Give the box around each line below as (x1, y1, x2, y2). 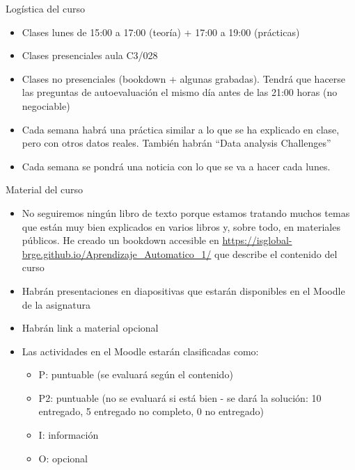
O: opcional (38, 451, 88, 465)
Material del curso (6, 182, 83, 197)
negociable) (22, 98, 70, 113)
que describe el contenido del (214, 246, 338, 261)
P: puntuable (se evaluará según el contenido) (38, 367, 233, 382)
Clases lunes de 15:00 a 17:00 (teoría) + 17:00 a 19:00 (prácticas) (22, 24, 300, 39)
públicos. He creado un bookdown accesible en (22, 233, 219, 248)
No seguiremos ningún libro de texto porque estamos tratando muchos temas (22, 205, 350, 220)
